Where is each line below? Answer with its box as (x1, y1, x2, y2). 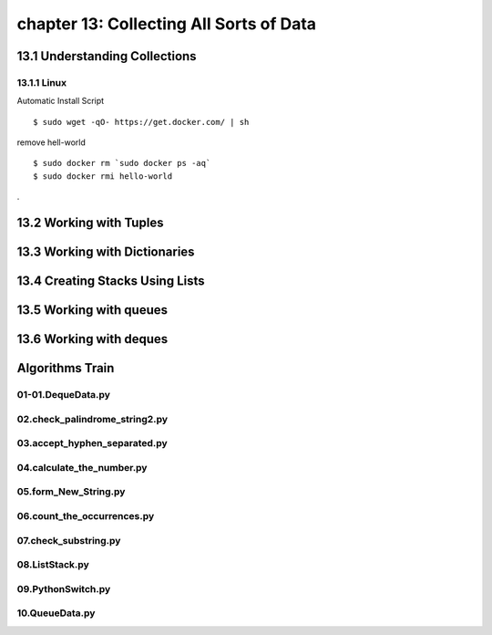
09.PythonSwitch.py (16, 582, 111, 595)
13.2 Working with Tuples (16, 215, 164, 231)
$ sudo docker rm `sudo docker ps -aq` (33, 158, 211, 169)
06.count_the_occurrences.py (16, 509, 155, 522)
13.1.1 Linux (16, 76, 67, 88)
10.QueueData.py (16, 607, 96, 619)
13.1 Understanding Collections (16, 48, 197, 64)
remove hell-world (16, 137, 86, 148)
